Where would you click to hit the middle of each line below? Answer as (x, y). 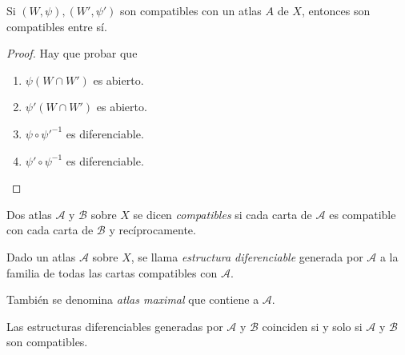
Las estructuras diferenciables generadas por (115, 326)
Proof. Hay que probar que (72, 53)
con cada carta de (50, 230)
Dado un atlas (41, 256)
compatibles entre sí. (57, 26)
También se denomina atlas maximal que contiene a (133, 299)
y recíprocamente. (152, 230)
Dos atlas (29, 214)
